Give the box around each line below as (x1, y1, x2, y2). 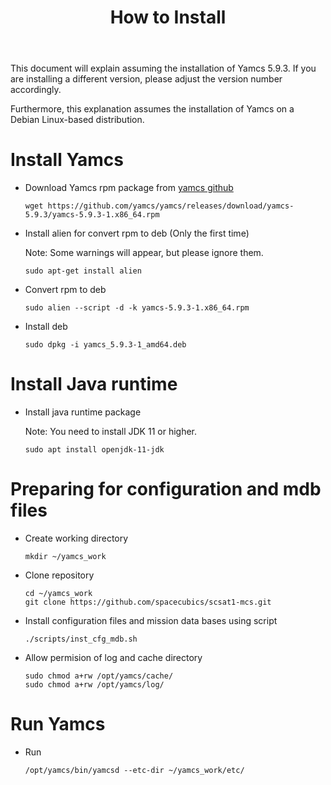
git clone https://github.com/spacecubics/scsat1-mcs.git (24, 597, 272, 607)
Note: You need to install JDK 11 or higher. (24, 426, 198, 438)
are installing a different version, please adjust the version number (10, 73, 283, 85)
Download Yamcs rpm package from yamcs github (24, 182, 234, 194)
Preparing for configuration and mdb (10, 478, 322, 501)
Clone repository (24, 569, 95, 581)
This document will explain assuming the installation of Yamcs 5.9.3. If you (10, 62, 317, 75)
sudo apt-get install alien (24, 266, 142, 276)
